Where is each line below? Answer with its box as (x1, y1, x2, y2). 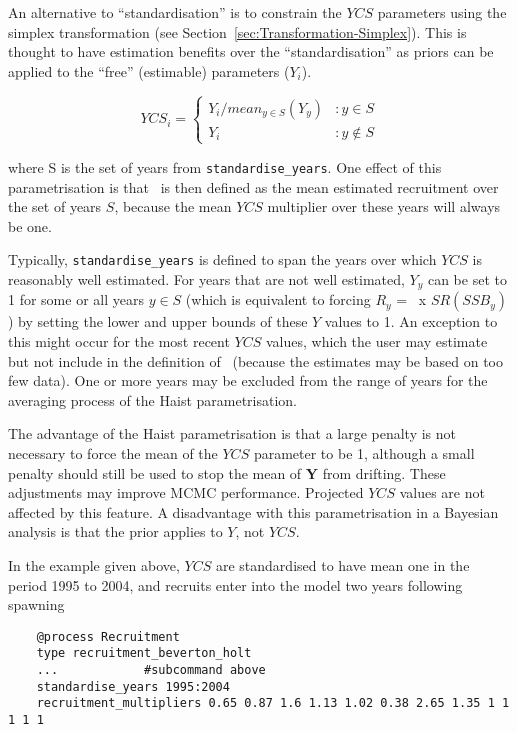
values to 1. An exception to (324, 311, 498, 332)
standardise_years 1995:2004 (36, 679, 230, 694)
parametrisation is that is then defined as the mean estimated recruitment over (8, 176, 499, 197)
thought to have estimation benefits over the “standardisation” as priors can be (8, 41, 494, 62)
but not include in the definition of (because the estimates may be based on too (8, 350, 503, 371)
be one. (8, 215, 52, 236)
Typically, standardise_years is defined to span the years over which (8, 249, 437, 270)
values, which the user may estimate (265, 331, 488, 352)
